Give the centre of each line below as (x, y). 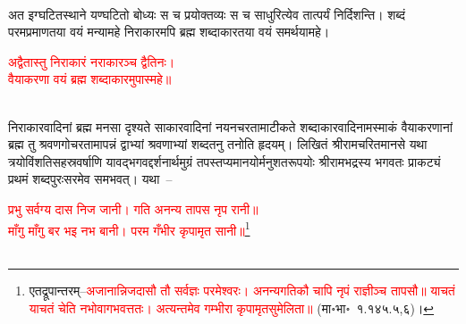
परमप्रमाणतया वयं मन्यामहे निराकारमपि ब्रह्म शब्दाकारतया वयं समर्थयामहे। (169, 32)
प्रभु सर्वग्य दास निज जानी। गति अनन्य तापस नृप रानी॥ (133, 208)
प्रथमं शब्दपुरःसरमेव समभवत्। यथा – (90, 179)
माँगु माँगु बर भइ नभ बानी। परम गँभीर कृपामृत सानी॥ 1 (129, 228)
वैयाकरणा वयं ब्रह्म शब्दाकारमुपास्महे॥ (90, 79)
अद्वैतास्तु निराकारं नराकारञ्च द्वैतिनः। (92, 61)
